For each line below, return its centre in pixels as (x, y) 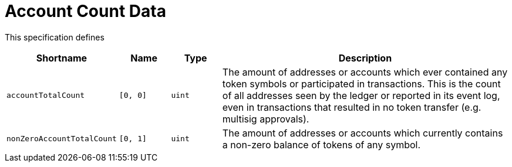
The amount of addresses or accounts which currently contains (363, 133)
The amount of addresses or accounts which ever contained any (365, 72)
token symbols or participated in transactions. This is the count (361, 83)
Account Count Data (85, 11)
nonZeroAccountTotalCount (62, 139)
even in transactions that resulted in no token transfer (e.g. (352, 107)
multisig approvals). (266, 119)
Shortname (62, 58)
